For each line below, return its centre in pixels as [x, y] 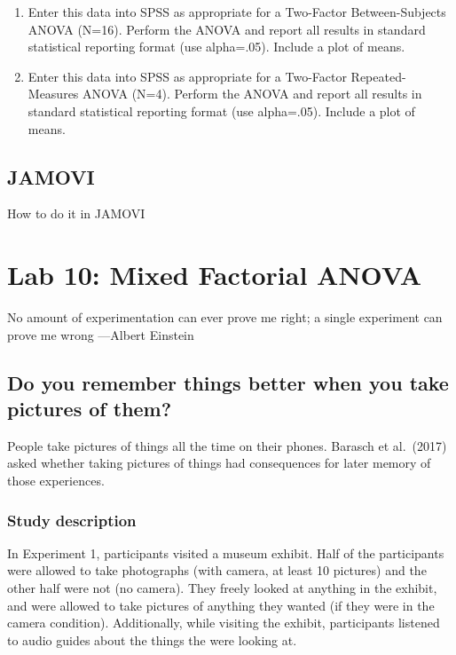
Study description [72, 520]
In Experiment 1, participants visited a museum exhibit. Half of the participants [226, 552]
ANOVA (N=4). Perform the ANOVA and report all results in [252, 94]
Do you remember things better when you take [228, 382]
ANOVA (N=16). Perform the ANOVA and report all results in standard [227, 29]
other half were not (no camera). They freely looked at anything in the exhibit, [222, 588]
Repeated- [378, 76]
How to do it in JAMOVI [76, 213]
